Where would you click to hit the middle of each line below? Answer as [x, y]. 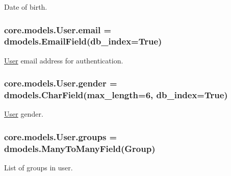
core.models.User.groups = [61, 136]
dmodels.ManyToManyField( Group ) [80, 148]
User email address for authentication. [64, 60]
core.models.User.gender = [61, 83]
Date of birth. [26, 7]
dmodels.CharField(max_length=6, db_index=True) [116, 95]
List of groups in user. [39, 168]
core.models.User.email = [58, 29]
